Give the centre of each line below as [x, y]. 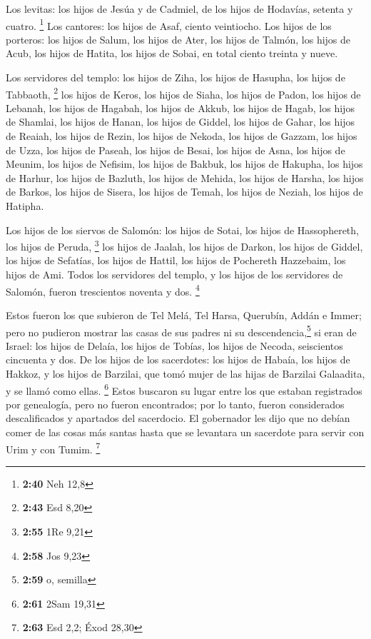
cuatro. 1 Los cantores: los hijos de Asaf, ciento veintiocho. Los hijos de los [169, 24]
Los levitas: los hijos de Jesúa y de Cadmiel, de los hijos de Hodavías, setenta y [179, 9]
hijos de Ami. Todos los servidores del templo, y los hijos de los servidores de [174, 275]
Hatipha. [25, 206]
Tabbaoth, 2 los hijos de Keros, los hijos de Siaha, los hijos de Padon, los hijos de [183, 93]
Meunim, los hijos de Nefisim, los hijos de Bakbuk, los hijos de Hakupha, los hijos [184, 164]
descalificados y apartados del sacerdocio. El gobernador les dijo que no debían [178, 418]
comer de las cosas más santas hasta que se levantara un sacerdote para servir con [185, 432]
